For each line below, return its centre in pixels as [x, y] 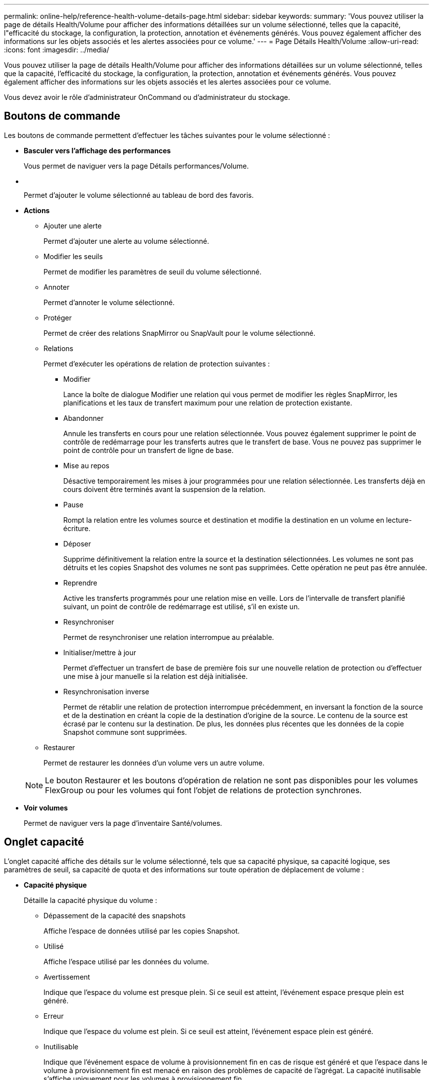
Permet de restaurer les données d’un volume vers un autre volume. [154, 763]
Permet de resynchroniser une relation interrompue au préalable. [169, 637]
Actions [37, 210]
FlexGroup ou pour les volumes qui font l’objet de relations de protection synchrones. [203, 790]
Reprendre [80, 583]
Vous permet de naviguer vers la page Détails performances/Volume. [136, 166]
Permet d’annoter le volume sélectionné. [109, 302]
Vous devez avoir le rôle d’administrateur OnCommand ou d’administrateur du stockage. [147, 97]
